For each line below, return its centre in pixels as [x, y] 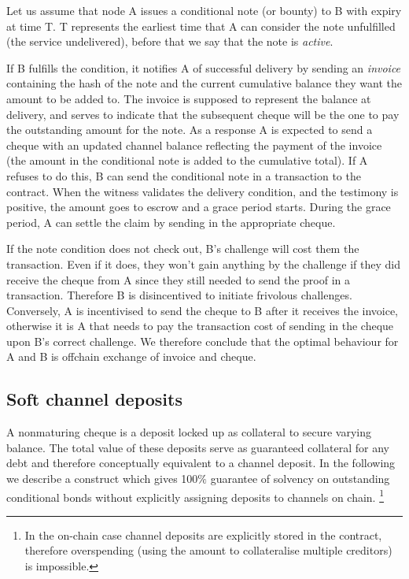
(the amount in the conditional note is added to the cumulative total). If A [187, 160]
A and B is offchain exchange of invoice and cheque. [131, 356]
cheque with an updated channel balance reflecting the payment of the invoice [194, 145]
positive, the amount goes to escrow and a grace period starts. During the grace [199, 207]
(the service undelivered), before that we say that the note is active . [170, 41]
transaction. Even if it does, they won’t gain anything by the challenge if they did [203, 264]
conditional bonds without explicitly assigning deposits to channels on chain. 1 [195, 495]
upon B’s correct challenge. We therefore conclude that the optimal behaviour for [203, 341]
